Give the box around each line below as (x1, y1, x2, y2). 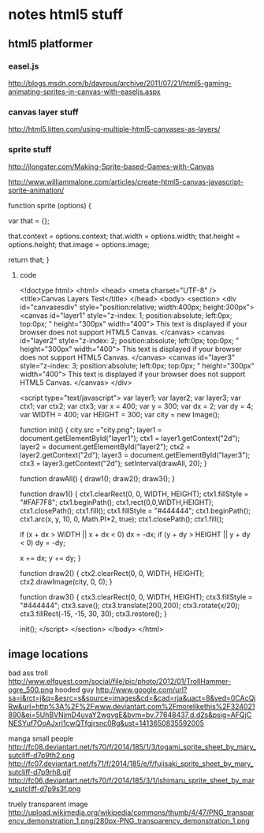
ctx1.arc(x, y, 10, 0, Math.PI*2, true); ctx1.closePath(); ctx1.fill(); (19, 514, 225, 524)
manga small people (8, 734, 74, 743)
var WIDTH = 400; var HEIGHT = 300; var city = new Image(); (19, 410, 221, 420)
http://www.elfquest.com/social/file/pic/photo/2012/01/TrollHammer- (8, 677, 232, 686)
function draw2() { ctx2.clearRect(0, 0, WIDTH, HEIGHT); (19, 569, 205, 578)
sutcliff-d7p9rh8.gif (8, 768, 72, 777)
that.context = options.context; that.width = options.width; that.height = (8, 231, 240, 241)
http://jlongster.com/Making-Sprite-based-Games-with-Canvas (8, 162, 214, 171)
